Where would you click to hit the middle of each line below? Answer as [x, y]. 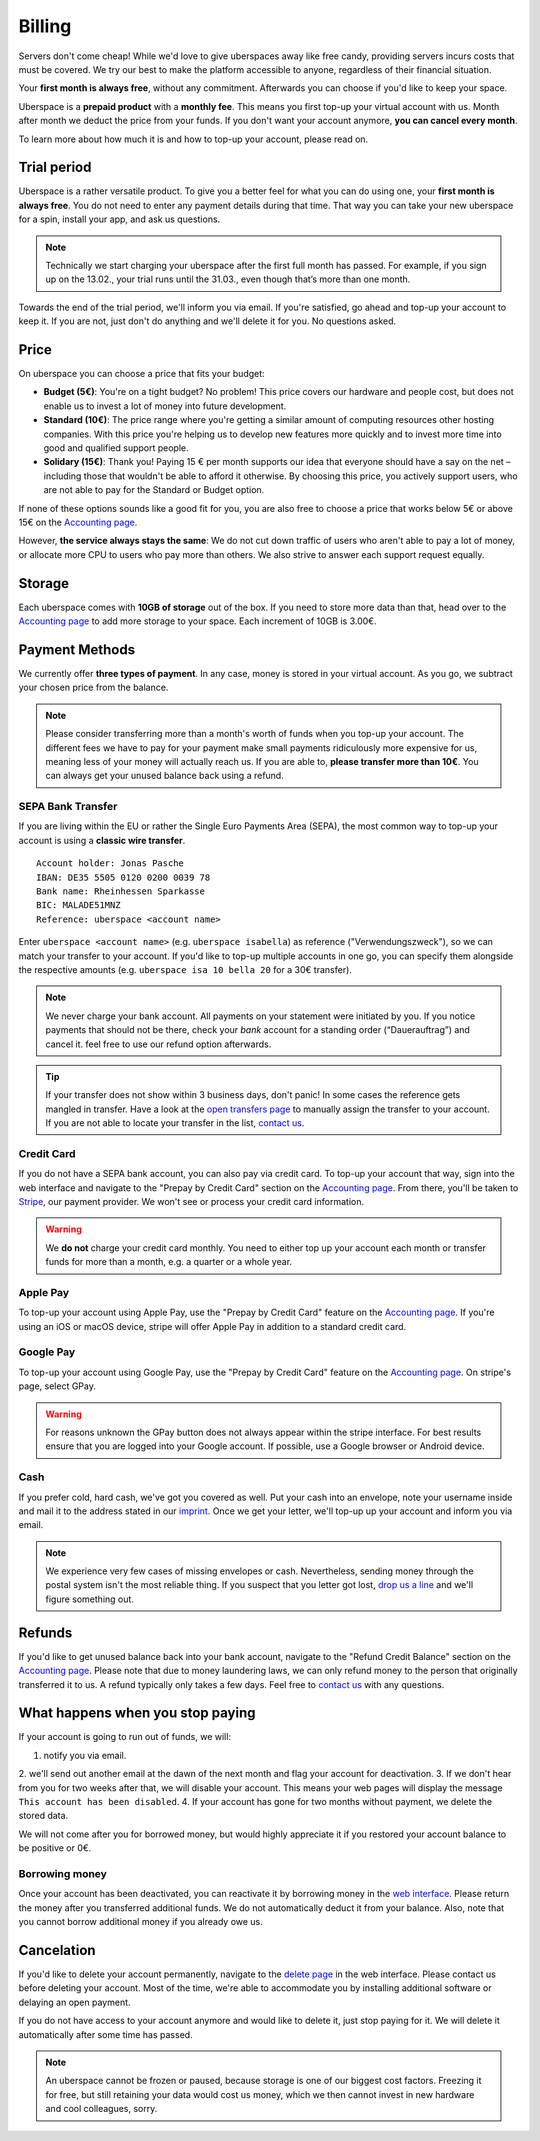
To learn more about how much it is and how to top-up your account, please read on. [193, 139]
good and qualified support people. [116, 448]
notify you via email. [85, 1755]
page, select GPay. [57, 1386]
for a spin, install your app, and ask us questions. [119, 219]
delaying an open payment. [74, 2002]
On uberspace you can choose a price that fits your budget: [141, 374]
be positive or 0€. [55, 1848]
